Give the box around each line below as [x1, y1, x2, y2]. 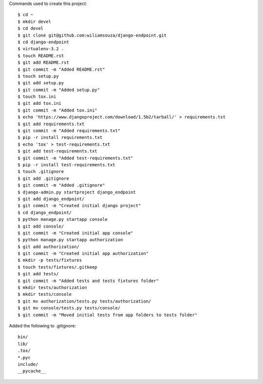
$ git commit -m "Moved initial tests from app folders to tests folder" [18, 312, 198, 318]
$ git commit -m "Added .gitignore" [18, 183, 105, 188]
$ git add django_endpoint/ [18, 196, 85, 202]
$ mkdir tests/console [18, 291, 72, 297]
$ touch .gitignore [18, 169, 64, 174]
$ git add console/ [18, 223, 64, 229]
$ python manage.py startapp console [18, 217, 108, 222]
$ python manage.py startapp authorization [18, 237, 123, 243]
